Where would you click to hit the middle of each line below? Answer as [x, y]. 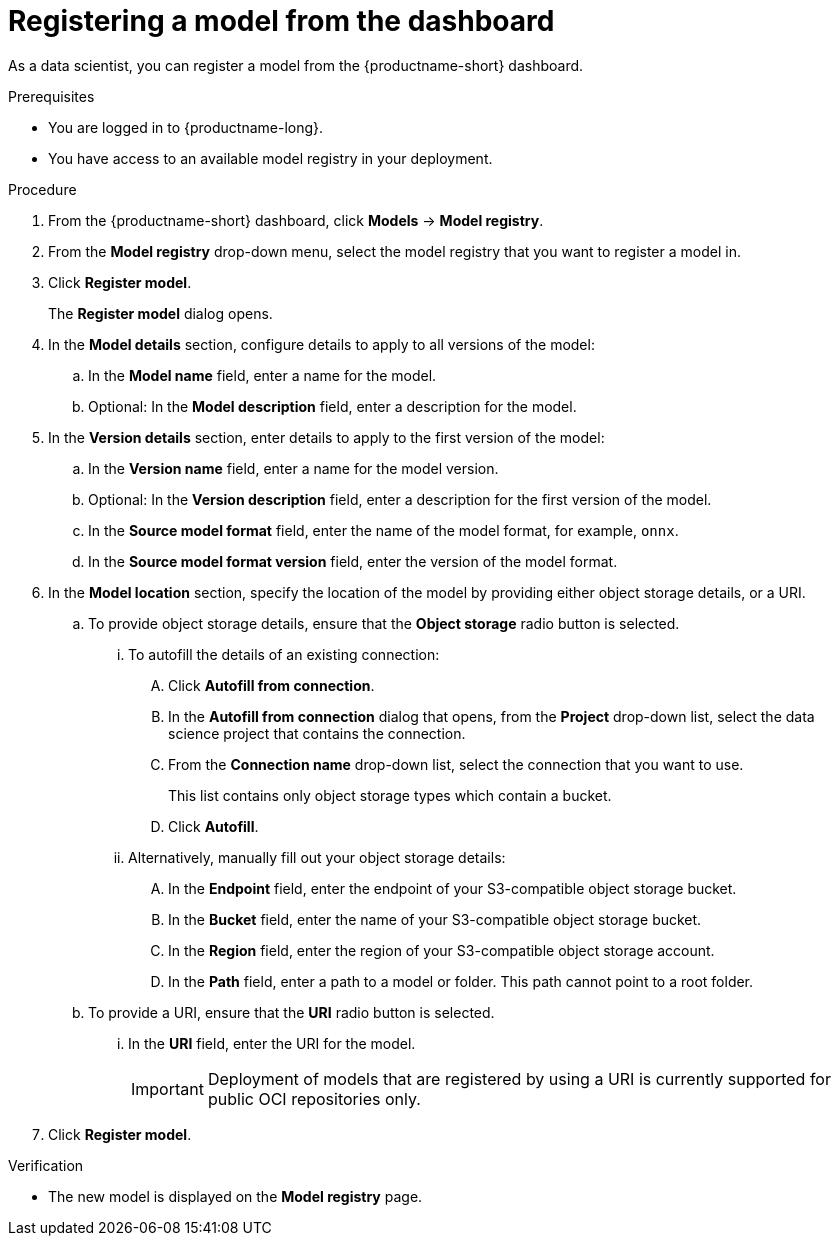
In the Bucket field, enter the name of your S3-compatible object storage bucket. [435, 919]
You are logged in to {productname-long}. [186, 127]
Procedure [42, 189]
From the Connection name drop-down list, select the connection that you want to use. [456, 764]
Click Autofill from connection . [271, 685]
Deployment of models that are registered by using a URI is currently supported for [519, 1078]
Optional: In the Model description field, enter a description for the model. [332, 406]
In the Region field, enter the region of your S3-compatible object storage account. [441, 950]
